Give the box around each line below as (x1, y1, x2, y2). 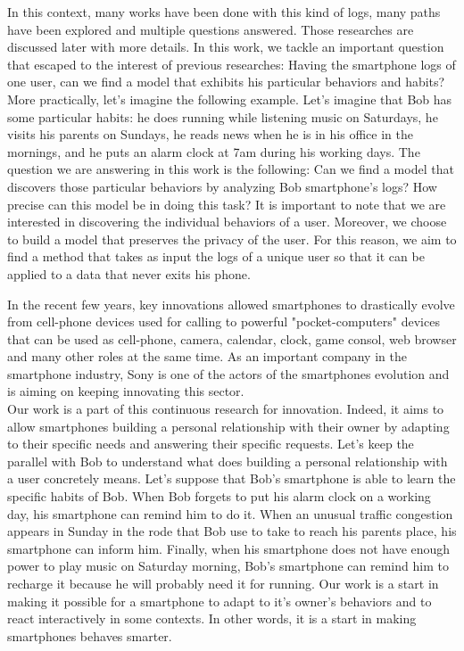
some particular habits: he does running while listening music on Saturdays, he (7, 107, 438, 126)
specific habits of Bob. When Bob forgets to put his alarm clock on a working (7, 487, 431, 506)
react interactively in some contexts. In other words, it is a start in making (7, 609, 417, 628)
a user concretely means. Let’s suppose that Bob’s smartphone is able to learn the (7, 469, 456, 488)
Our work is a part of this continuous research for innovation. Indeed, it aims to (7, 400, 444, 418)
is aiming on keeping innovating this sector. (7, 382, 244, 400)
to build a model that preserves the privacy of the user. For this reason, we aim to (7, 229, 457, 248)
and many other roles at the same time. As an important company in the (7, 347, 407, 366)
